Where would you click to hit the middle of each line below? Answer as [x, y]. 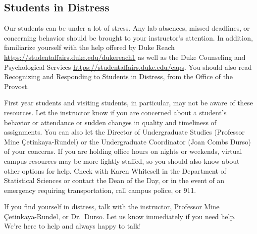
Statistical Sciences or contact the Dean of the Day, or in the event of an [114, 180]
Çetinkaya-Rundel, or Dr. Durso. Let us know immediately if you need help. [120, 216]
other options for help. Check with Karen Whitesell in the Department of [115, 170]
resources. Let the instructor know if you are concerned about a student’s [115, 112]
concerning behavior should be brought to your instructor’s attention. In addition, [128, 37]
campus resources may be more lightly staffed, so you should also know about [122, 161]
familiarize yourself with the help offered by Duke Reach [89, 47]
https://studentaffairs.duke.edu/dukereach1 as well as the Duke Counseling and [125, 57]
